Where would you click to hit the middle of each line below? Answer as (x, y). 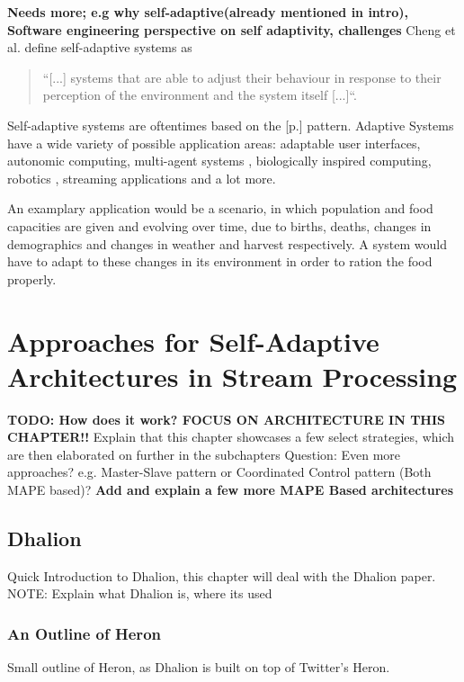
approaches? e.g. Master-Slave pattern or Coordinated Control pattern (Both (219, 472)
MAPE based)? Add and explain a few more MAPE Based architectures (231, 489)
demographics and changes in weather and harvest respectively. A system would (228, 243)
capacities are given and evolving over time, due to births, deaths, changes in (219, 225)
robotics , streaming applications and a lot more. (142, 178)
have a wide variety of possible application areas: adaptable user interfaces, (214, 143)
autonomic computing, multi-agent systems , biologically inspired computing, (219, 161)
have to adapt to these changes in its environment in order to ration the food (220, 261)
